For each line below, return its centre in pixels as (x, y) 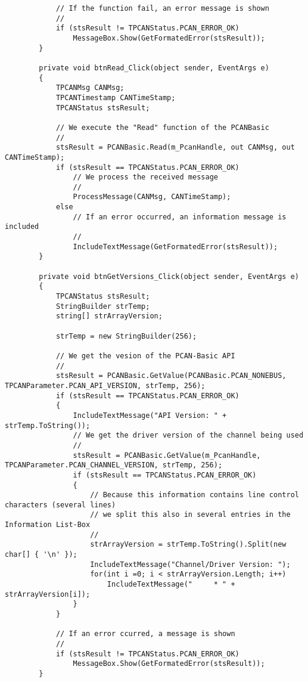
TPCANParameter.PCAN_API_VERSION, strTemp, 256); (105, 385)
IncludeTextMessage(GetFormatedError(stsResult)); (175, 247)
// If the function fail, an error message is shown (162, 8)
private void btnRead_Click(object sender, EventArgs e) (154, 68)
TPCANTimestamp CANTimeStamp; (116, 97)
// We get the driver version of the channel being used (188, 435)
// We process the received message (145, 177)
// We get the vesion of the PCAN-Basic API (145, 356)
